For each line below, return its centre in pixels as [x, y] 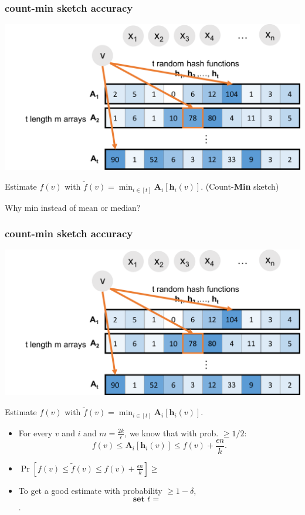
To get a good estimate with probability [90, 490]
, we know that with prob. [172, 432]
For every [35, 432]
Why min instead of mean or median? [73, 207]
